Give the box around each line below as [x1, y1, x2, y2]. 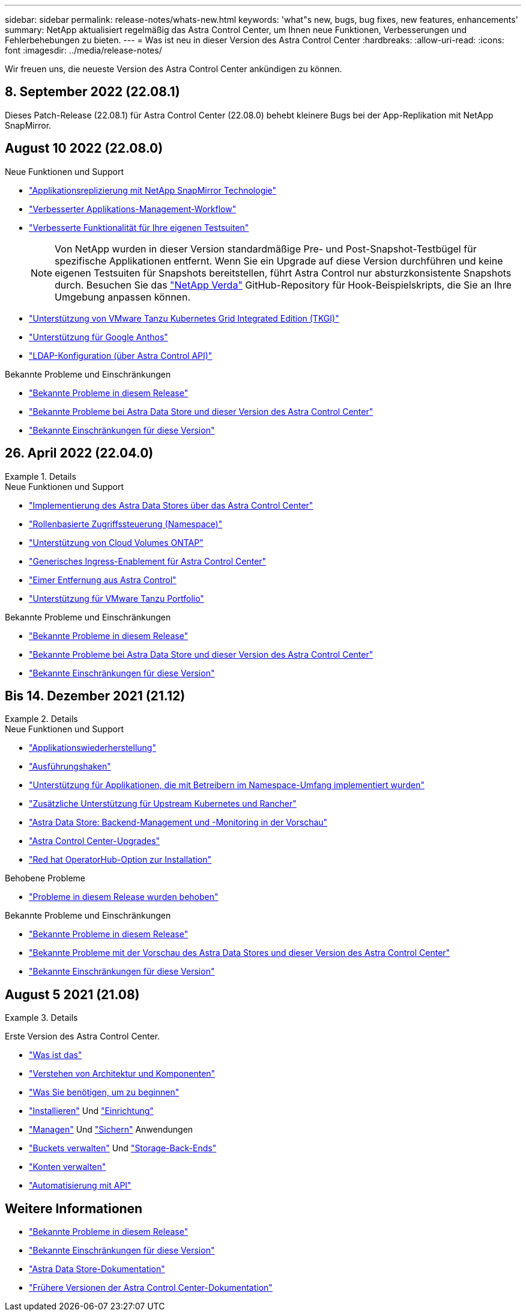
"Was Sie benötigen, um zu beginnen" [29, 1087, 180, 1098]
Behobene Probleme [5, 873, 86, 884]
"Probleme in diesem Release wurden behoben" [29, 892, 219, 902]
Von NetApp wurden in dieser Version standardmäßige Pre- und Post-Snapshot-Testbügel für [55, 242, 477, 255]
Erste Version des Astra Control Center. [5, 1031, 160, 1042]
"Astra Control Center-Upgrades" [29, 836, 160, 846]
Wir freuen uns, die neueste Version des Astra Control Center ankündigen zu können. [5, 64, 342, 74]
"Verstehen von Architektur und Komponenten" [29, 1068, 216, 1079]
